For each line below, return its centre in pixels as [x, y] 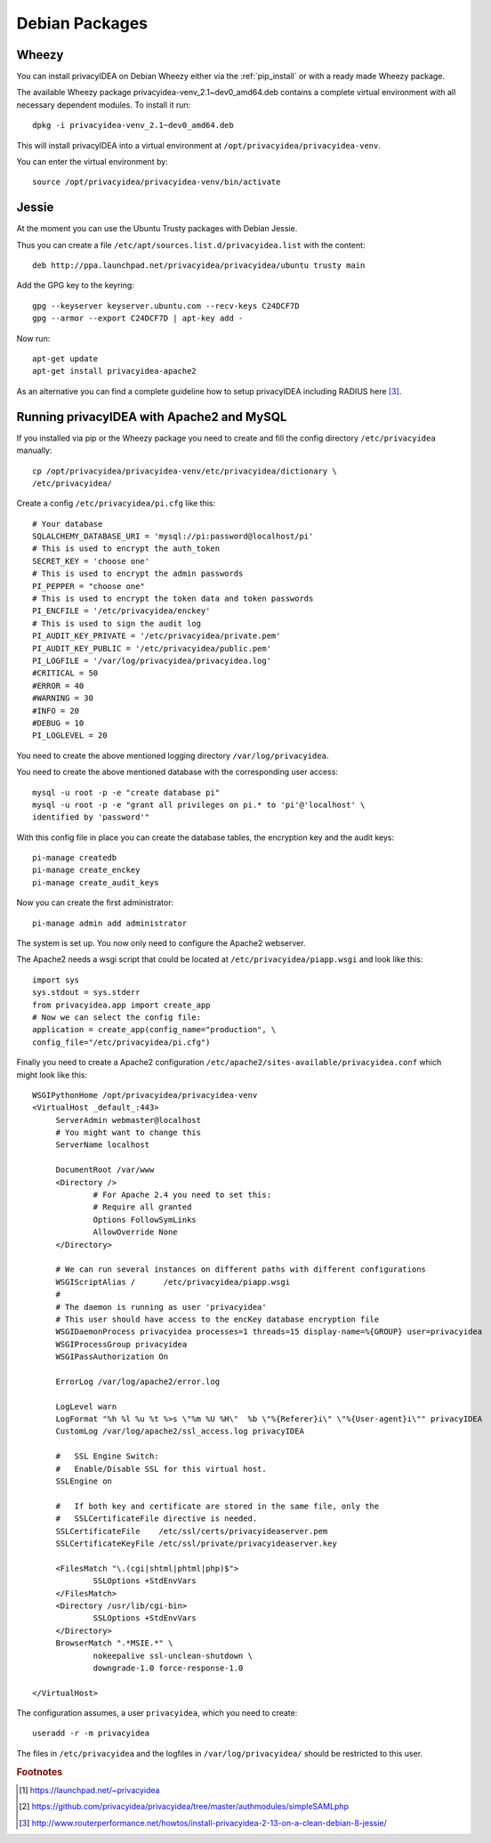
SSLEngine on [84, 1481]
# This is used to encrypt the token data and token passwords [173, 599]
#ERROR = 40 [58, 686]
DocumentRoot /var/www [105, 1170]
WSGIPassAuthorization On [112, 1357]
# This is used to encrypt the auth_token [126, 549]
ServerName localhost [103, 1145]
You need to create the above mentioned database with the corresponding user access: [177, 772]
